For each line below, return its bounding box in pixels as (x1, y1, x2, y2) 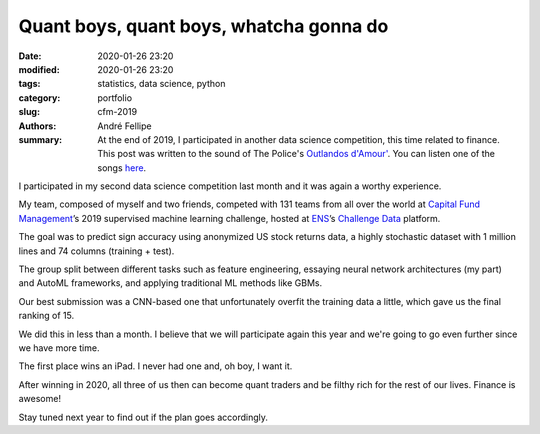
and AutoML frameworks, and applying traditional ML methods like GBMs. (18, 277, 323, 289)
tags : (18, 78, 41, 90)
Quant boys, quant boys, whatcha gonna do (18, 15, 389, 37)
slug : (18, 106, 40, 118)
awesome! (18, 393, 62, 405)
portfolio (97, 91, 133, 104)
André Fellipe (97, 120, 152, 132)
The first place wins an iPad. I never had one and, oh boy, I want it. (18, 360, 293, 372)
